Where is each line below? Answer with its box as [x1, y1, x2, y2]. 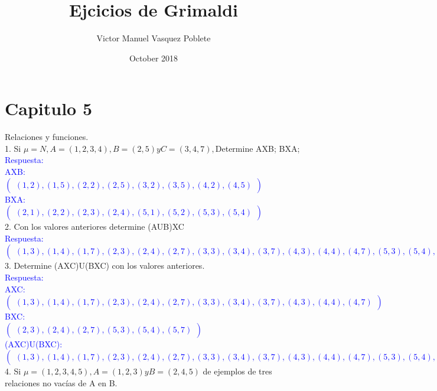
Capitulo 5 [5, 96, 93, 120]
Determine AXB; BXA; [215, 142, 300, 154]
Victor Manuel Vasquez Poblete [96, 32, 211, 44]
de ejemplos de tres [203, 365, 272, 377]
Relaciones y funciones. [5, 131, 89, 143]
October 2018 [129, 51, 178, 64]
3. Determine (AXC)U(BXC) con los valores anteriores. [5, 259, 205, 272]
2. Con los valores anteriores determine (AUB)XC [5, 220, 184, 233]
